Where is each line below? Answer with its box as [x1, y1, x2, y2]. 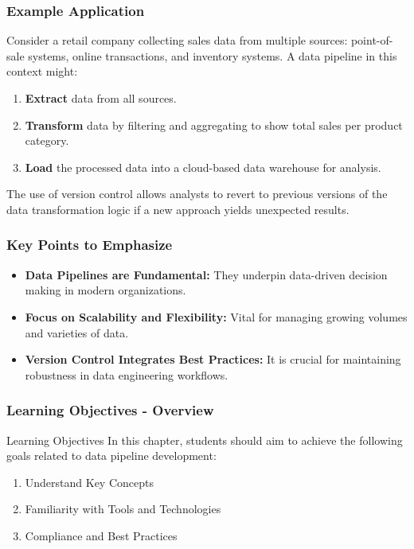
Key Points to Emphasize [6, 235, 173, 255]
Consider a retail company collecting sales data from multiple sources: [6, 32, 348, 49]
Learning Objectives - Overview [6, 400, 214, 420]
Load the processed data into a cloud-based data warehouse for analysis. [25, 158, 381, 175]
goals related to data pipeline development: [6, 447, 217, 464]
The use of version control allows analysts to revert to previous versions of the [6, 185, 388, 202]
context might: [6, 63, 78, 80]
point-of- [350, 32, 393, 49]
